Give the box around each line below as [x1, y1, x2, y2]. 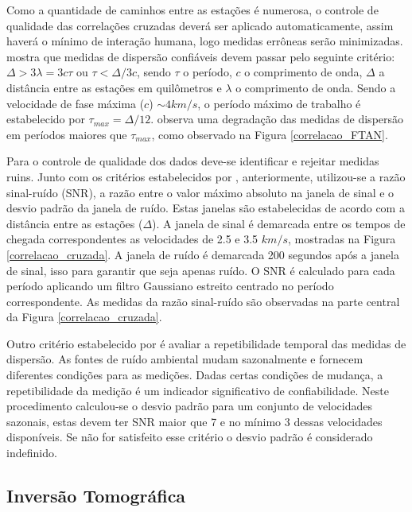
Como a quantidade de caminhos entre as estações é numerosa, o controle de [6, 2, 379, 17]
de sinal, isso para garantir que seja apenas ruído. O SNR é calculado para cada [6, 262, 395, 278]
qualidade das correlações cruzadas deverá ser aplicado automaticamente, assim [6, 17, 394, 33]
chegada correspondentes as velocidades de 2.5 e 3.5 [6, 231, 258, 247]
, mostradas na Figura [287, 231, 396, 247]
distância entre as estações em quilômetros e [6, 79, 222, 95]
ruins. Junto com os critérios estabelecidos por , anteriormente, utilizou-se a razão [6, 168, 406, 184]
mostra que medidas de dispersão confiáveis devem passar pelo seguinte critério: [6, 48, 395, 64]
